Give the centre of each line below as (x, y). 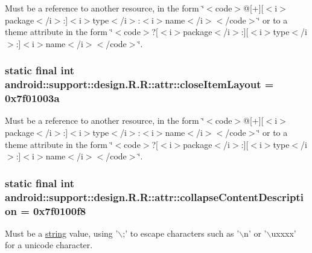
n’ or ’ (255, 233)
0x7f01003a (32, 98)
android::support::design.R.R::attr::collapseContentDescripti (154, 197)
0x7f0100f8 (60, 210)
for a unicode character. (49, 245)
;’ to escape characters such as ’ (181, 233)
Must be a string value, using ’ (62, 233)
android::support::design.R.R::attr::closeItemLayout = (139, 84)
